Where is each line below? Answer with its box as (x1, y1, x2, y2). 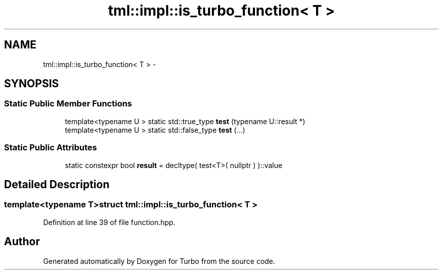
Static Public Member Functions (4, 98, 132, 109)
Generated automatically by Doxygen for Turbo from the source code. (43, 256, 276, 265)
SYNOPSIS (4, 77, 59, 90)
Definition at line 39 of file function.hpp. (43, 217, 175, 227)
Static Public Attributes (4, 142, 97, 153)
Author (4, 235, 40, 248)
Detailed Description (4, 178, 110, 191)
